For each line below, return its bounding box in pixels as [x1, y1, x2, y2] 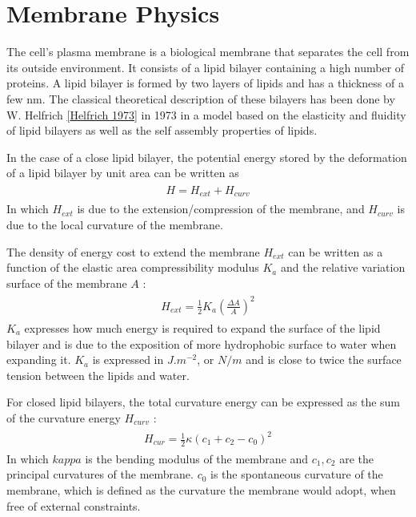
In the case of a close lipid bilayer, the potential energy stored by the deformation [6, 148, 407, 165]
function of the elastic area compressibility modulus [6, 259, 259, 276]
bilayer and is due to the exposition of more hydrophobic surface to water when [6, 335, 397, 352]
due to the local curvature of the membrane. [6, 216, 223, 232]
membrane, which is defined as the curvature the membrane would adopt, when [6, 482, 396, 499]
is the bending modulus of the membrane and [85, 450, 309, 467]
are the [339, 450, 374, 467]
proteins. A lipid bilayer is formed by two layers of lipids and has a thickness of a [6, 75, 404, 91]
